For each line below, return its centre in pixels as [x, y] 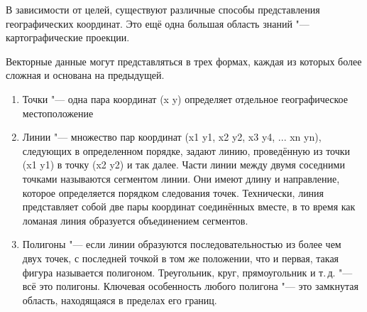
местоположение [58, 113]
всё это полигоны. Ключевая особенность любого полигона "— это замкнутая [190, 286]
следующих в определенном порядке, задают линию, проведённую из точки [186, 150]
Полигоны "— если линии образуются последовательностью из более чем [182, 244]
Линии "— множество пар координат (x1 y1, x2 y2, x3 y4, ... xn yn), [172, 137]
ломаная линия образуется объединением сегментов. [135, 220]
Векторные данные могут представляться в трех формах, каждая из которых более [184, 61]
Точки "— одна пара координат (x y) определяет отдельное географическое [185, 98]
